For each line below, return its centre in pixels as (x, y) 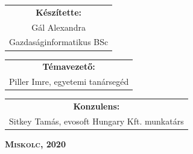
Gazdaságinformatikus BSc (59, 42)
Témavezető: (69, 66)
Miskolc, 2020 (35, 143)
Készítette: (59, 12)
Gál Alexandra (59, 27)
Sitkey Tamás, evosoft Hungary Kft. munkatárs (96, 121)
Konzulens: (96, 106)
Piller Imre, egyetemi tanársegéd (69, 82)
